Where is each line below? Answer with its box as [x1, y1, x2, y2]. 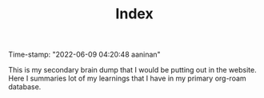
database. [8, 82, 42, 92]
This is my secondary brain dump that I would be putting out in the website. [8, 65, 258, 75]
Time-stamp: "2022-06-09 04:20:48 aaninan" [8, 49, 162, 60]
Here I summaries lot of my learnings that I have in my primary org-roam [8, 73, 246, 84]
